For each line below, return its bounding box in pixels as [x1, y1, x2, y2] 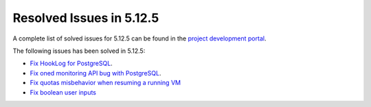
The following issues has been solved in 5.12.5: [12, 47, 146, 55]
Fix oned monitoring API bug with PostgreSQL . [30, 69, 161, 77]
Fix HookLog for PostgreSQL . [30, 59, 113, 68]
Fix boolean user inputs [30, 88, 96, 96]
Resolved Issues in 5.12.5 [12, 10, 159, 25]
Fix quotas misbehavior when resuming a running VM [30, 79, 181, 87]
